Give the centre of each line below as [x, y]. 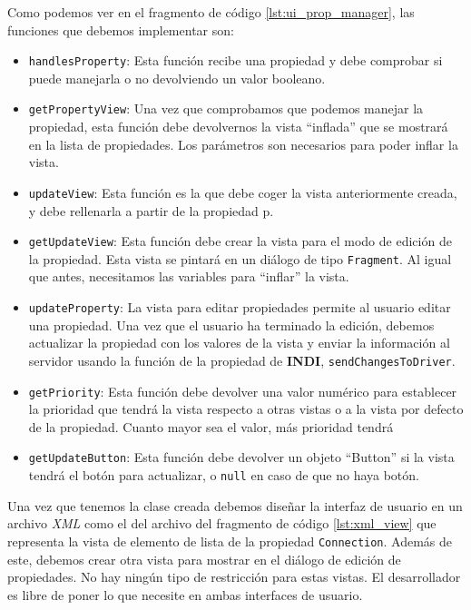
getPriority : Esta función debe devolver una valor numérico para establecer [243, 391]
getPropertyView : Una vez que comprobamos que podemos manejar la [226, 108]
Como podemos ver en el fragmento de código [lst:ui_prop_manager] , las [211, 12]
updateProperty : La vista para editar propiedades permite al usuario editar [240, 307]
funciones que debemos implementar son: [121, 30]
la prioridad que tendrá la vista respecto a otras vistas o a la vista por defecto [246, 409]
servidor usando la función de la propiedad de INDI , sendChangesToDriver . [242, 360]
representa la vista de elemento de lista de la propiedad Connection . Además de [230, 541]
